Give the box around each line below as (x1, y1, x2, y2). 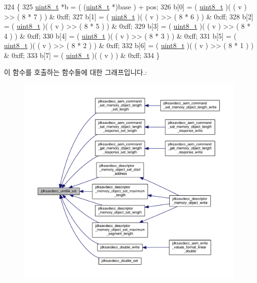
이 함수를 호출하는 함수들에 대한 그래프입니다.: (4, 66, 147, 77)
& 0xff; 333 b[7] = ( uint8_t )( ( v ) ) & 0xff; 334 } (4, 50, 160, 60)
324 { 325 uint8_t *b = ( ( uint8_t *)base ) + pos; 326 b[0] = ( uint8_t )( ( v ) (4, 1, 247, 11)
